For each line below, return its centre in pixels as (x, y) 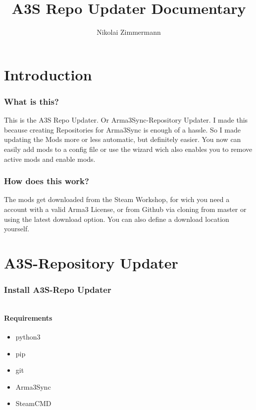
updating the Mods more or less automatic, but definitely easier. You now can (123, 139)
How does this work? (47, 181)
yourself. (17, 229)
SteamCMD (33, 403)
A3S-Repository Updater (91, 262)
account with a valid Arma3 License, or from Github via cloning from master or (125, 209)
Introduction (48, 74)
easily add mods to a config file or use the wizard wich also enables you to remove (128, 149)
